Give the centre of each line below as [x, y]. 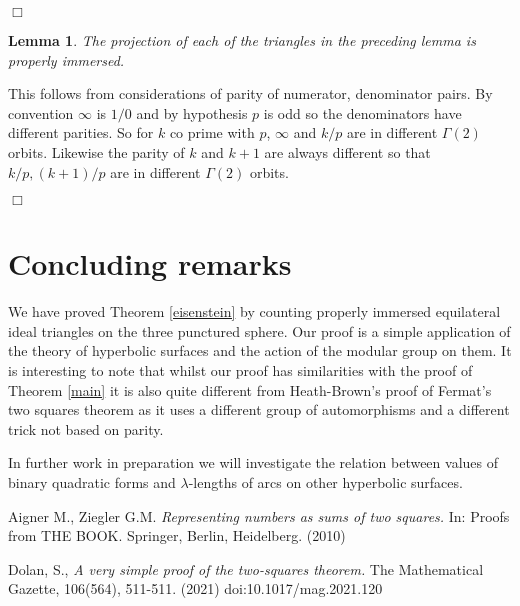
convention [41, 112]
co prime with [212, 132]
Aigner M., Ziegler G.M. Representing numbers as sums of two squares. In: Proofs [259, 515]
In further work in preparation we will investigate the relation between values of [253, 462]
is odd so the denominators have [362, 112]
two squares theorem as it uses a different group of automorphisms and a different [259, 409]
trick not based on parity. [86, 428]
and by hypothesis [192, 112]
